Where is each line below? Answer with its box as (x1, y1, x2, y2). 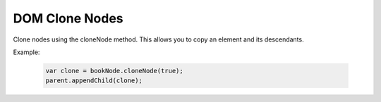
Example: (13, 48, 40, 56)
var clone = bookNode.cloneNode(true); (45, 67, 183, 75)
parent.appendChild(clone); (45, 77, 143, 84)
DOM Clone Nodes (13, 11, 123, 26)
